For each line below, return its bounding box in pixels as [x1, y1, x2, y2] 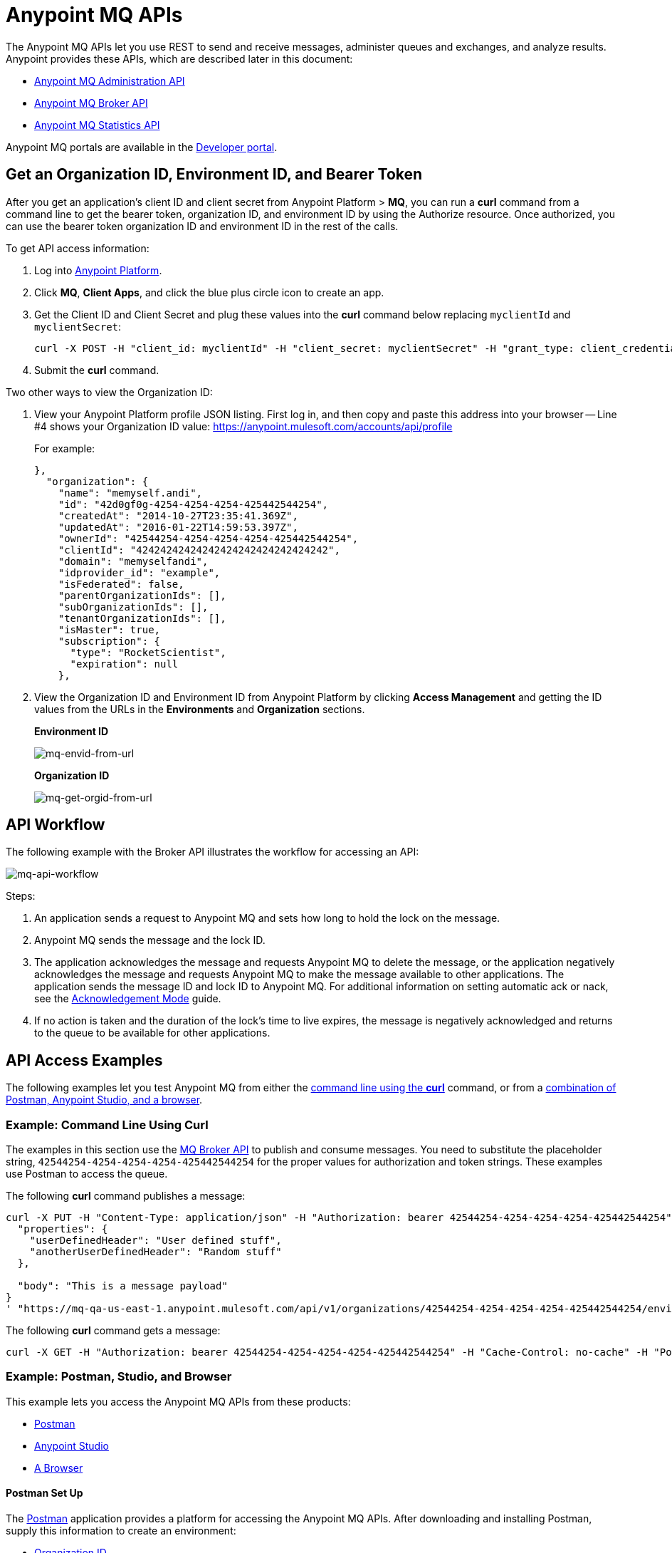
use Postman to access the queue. [6, 1168, 168, 1180]
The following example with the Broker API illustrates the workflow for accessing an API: [6, 846, 419, 858]
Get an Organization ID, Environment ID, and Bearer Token [6, 165, 423, 184]
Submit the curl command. [34, 363, 159, 376]
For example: [34, 442, 95, 455]
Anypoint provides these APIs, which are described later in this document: [6, 52, 353, 65]
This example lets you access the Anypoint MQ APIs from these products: [6, 1395, 351, 1408]
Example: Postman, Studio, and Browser [6, 1369, 232, 1384]
